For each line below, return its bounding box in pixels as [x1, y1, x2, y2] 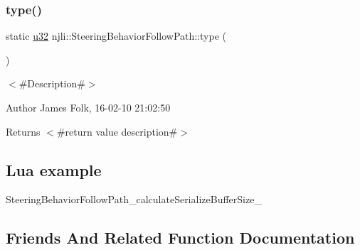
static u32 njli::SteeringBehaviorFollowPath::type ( [6, 28, 226, 43]
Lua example [6, 158, 102, 180]
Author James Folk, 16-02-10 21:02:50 [6, 100, 171, 114]
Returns [6, 124, 41, 138]
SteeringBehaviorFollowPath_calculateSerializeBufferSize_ [6, 192, 262, 207]
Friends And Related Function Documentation [6, 227, 355, 249]
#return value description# [56, 124, 178, 138]
